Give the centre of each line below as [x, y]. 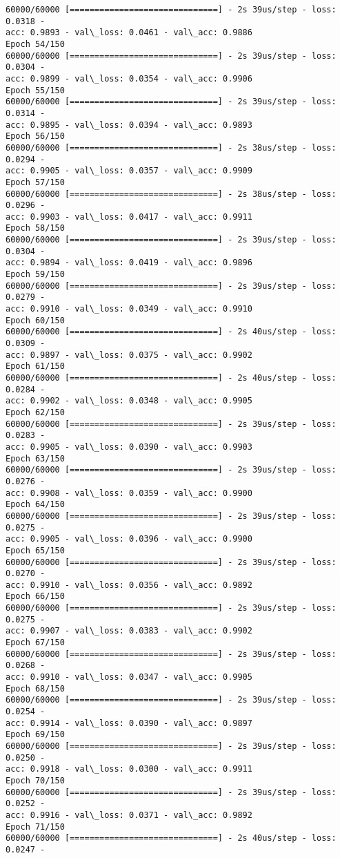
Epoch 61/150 [35, 366]
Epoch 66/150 [35, 597]
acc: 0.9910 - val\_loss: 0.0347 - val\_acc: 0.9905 [129, 677]
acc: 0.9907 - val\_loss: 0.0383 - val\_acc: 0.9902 [129, 631]
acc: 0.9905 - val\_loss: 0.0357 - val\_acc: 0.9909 [129, 171]
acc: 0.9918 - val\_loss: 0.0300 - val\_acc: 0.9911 [129, 769]
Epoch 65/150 [35, 550]
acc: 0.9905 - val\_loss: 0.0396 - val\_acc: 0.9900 [129, 539]
